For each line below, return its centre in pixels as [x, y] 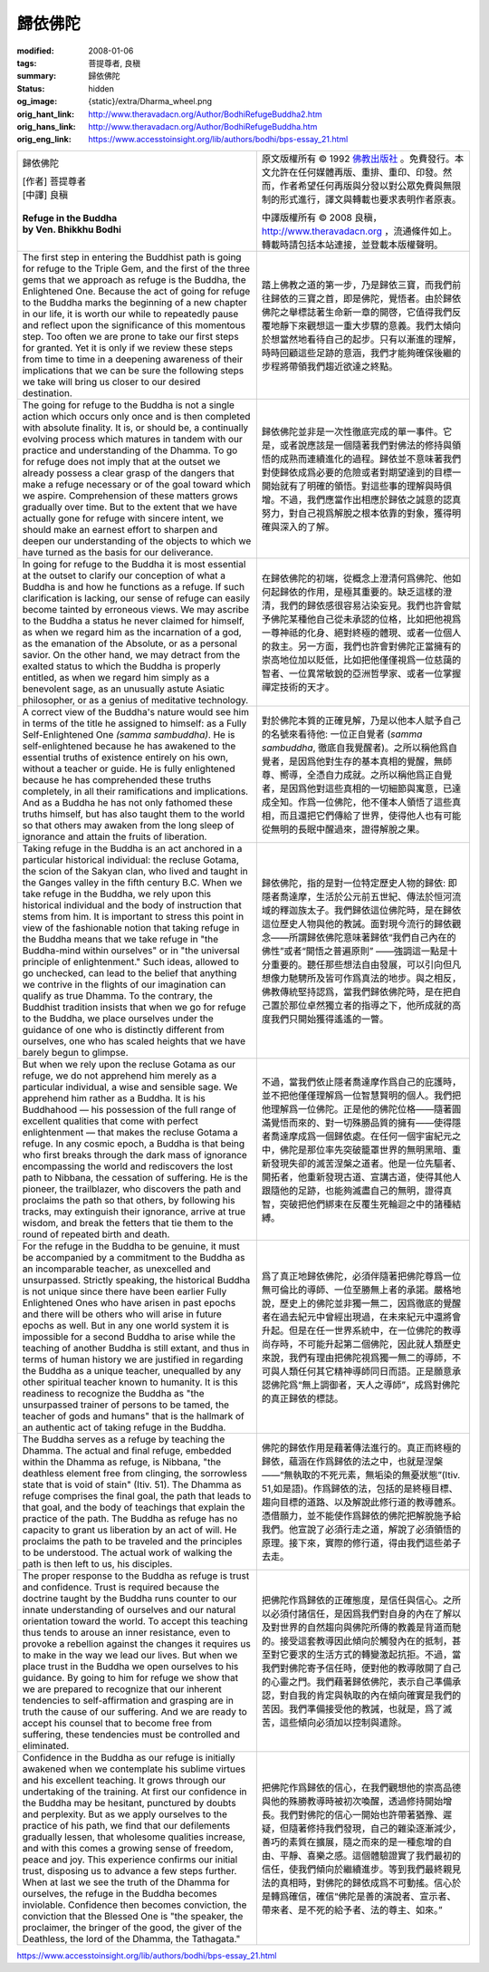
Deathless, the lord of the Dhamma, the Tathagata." [131, 1938]
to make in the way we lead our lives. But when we [130, 1655]
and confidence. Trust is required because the [121, 1587]
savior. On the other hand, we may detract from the [131, 654]
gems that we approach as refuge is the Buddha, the [134, 279]
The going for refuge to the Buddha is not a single [129, 405]
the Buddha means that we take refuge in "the [120, 939]
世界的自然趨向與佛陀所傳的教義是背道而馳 [370, 1627]
